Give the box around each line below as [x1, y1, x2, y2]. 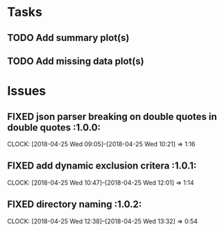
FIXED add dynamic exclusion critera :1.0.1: [7, 160, 197, 172]
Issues [7, 83, 46, 99]
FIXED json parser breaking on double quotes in [7, 110, 217, 122]
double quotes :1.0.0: [7, 121, 101, 133]
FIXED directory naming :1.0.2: [7, 198, 142, 210]
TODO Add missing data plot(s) [7, 55, 144, 67]
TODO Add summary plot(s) [7, 32, 130, 44]
